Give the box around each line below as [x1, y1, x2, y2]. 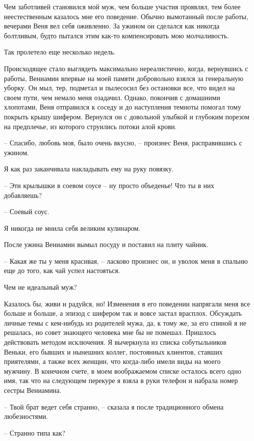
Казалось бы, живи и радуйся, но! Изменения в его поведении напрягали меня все [4, 298, 250, 308]
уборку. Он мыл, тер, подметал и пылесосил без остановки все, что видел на [4, 83, 235, 93]
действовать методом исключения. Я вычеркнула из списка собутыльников [4, 337, 227, 347]
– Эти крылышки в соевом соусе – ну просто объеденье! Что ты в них [4, 180, 214, 190]
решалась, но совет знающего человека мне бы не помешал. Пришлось [4, 327, 216, 337]
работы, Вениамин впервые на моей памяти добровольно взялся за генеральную [4, 73, 244, 83]
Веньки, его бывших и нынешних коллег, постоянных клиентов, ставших [4, 346, 223, 357]
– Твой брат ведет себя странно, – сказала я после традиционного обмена [4, 401, 224, 412]
